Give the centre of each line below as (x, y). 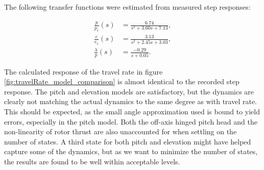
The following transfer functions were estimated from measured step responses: (127, 7)
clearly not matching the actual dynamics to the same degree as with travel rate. (130, 101)
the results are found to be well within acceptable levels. (92, 161)
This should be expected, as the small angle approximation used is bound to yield (132, 112)
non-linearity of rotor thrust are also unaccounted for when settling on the (121, 131)
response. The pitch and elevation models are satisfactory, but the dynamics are (129, 91)
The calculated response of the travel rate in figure (83, 71)
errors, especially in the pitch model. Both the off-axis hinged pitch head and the (131, 121)
